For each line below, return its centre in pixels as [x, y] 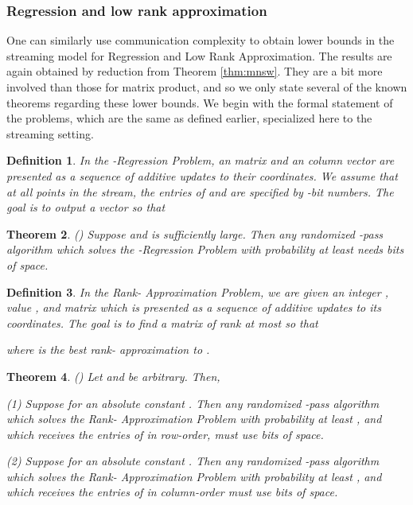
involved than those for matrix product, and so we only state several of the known [207, 87]
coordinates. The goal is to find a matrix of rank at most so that [162, 322]
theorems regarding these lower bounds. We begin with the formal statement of [200, 102]
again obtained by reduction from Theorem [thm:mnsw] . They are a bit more [195, 71]
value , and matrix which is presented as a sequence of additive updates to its [194, 307]
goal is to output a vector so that [86, 207]
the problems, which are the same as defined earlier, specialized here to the [189, 118]
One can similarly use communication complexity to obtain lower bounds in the [201, 40]
